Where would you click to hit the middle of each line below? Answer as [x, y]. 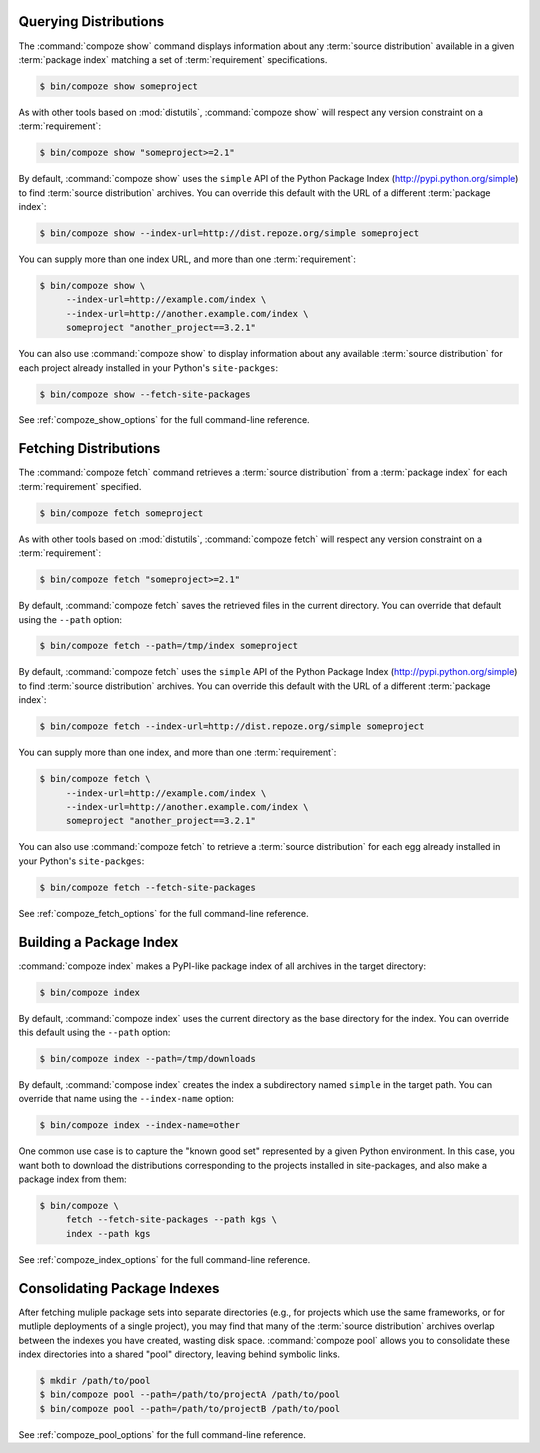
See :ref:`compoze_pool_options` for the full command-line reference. [162, 1434]
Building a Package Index [98, 941]
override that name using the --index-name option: [126, 1099]
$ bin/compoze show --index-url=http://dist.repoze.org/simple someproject [229, 233]
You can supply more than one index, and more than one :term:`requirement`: [177, 752]
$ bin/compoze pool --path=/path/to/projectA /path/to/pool [190, 1394]
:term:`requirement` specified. [80, 486]
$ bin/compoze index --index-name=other [139, 1125]
